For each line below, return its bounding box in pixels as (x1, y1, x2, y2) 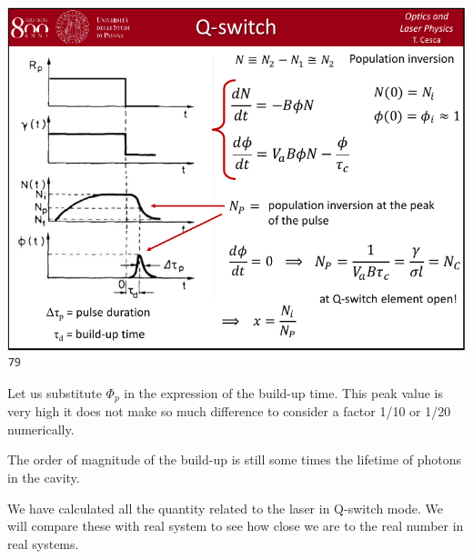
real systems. (7, 534, 79, 553)
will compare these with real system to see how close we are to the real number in (7, 516, 464, 535)
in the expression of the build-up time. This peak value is (124, 383, 443, 402)
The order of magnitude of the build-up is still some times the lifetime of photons (7, 450, 462, 469)
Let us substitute (7, 383, 102, 402)
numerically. (7, 419, 75, 438)
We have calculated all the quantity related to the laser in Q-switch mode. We (7, 498, 443, 517)
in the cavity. (7, 468, 80, 487)
